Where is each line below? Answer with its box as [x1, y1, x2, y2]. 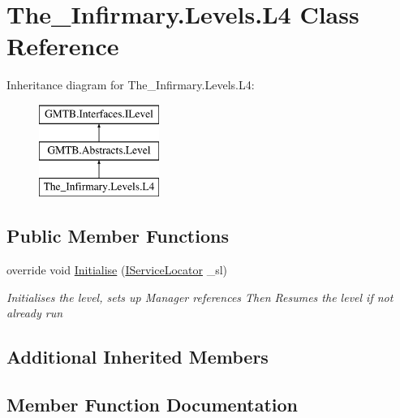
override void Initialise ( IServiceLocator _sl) [6, 261, 227, 278]
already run [6, 304, 63, 321]
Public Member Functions [6, 223, 229, 248]
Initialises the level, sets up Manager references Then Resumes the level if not [6, 288, 394, 305]
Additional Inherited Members [6, 344, 269, 369]
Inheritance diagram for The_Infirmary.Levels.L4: [6, 76, 255, 93]
